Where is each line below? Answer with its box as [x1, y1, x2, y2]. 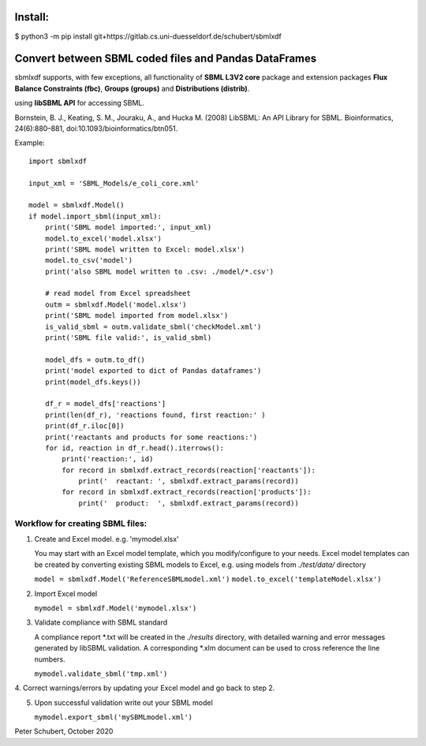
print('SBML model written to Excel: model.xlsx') [44, 244, 245, 254]
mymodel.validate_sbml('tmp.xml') [34, 669, 168, 678]
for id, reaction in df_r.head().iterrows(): [44, 443, 225, 453]
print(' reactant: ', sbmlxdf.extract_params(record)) [78, 477, 299, 486]
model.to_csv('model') [44, 256, 133, 265]
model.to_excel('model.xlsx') [44, 233, 162, 243]
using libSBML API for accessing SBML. [14, 99, 145, 108]
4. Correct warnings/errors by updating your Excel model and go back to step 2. [14, 683, 275, 693]
